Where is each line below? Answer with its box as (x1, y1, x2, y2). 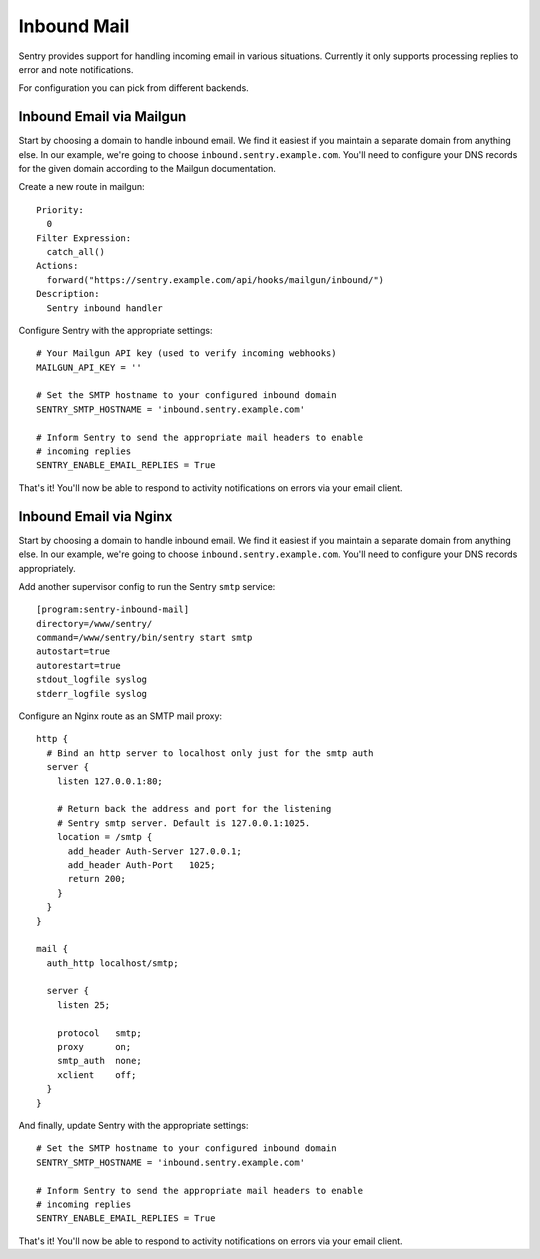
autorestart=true (36, 660, 121, 671)
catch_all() (46, 246, 105, 257)
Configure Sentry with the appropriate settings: (18, 324, 213, 336)
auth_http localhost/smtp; (46, 957, 179, 969)
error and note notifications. (18, 63, 134, 75)
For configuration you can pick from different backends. (18, 82, 249, 94)
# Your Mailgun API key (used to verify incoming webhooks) (36, 348, 337, 359)
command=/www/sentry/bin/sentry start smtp (36, 632, 253, 644)
